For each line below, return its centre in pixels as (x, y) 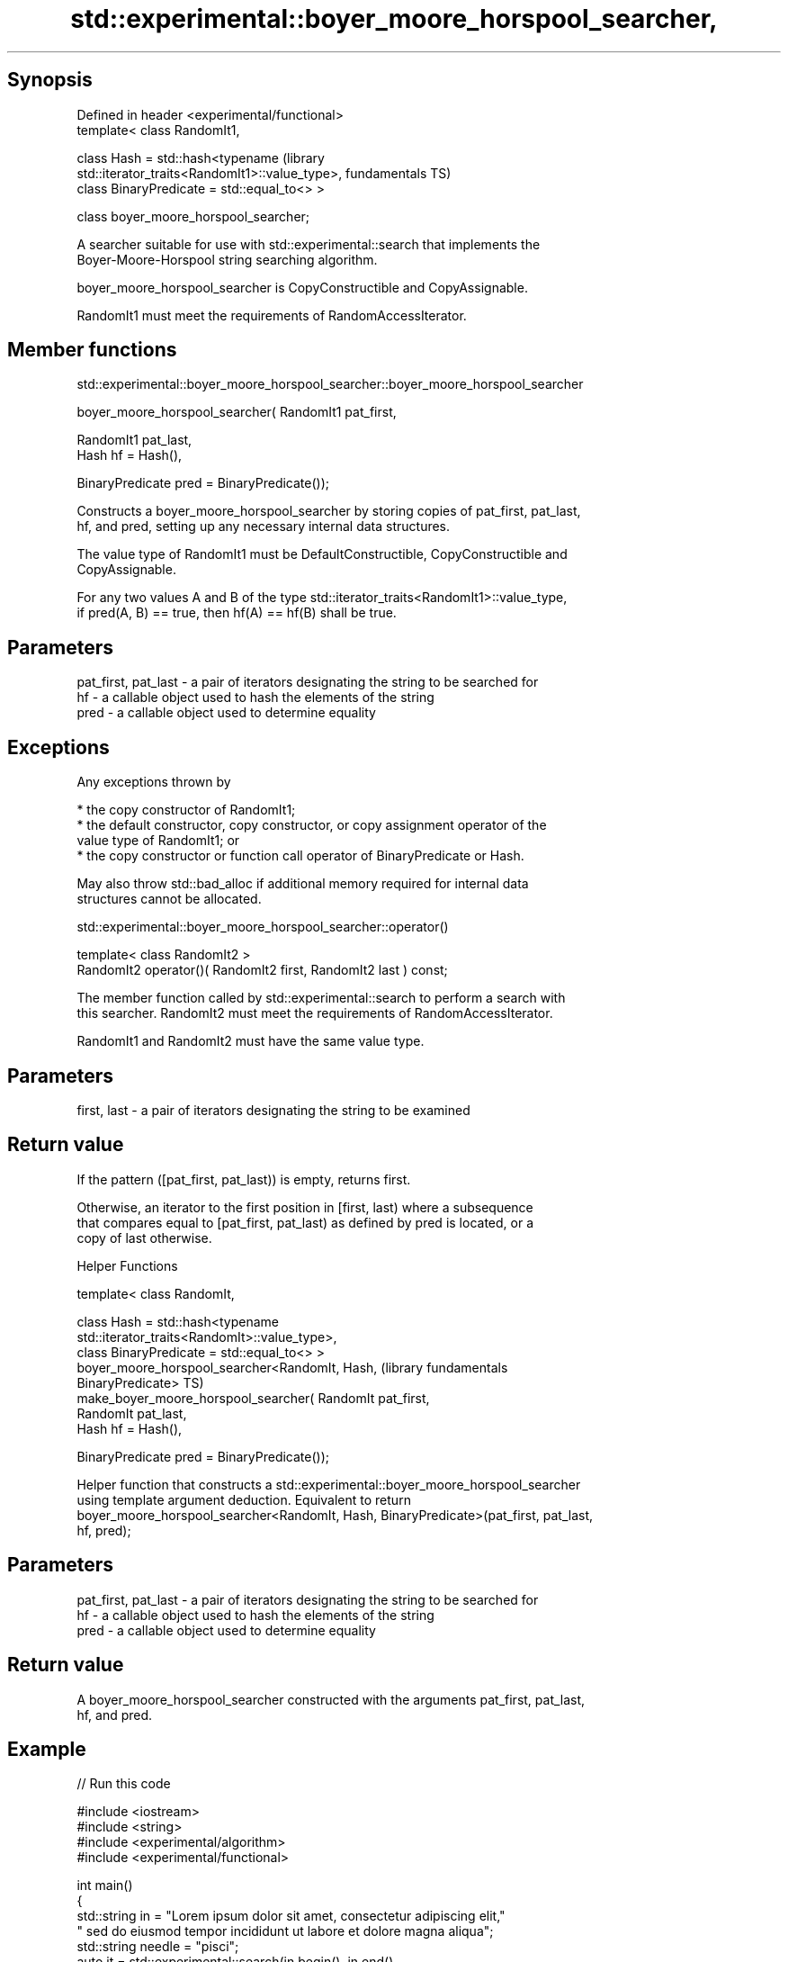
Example (47, 1749)
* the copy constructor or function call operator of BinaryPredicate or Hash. (300, 856)
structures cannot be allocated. (169, 899)
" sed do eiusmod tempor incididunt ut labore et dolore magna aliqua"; (285, 1931)
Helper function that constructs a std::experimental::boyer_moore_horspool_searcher (329, 1484)
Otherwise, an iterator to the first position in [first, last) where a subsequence (305, 1207)
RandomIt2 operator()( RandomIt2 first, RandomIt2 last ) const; (262, 970)
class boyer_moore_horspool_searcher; (193, 216)
